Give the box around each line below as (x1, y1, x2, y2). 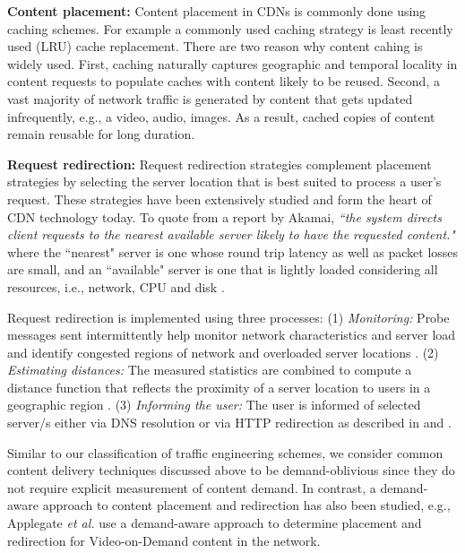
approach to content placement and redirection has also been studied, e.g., (42, 496, 451, 514)
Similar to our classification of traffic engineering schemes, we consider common (7, 443, 443, 462)
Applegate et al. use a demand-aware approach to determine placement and (7, 514, 422, 532)
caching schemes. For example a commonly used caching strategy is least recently (7, 19, 453, 38)
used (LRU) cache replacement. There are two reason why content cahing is (7, 37, 423, 56)
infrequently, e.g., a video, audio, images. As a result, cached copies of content (7, 107, 435, 125)
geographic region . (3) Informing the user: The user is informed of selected (7, 395, 421, 414)
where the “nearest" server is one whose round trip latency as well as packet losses (7, 242, 459, 261)
